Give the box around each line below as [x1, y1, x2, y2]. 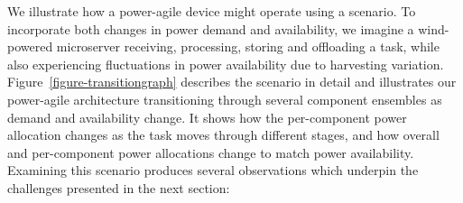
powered [7, 37, 53, 56]
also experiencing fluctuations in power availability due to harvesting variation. [7, 54, 444, 73]
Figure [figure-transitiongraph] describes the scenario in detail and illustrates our [7, 72, 457, 91]
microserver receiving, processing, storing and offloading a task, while [56, 37, 440, 56]
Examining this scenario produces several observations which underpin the [7, 161, 419, 180]
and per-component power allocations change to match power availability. [7, 143, 414, 161]
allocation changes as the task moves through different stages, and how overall [7, 125, 440, 144]
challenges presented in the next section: [7, 178, 230, 197]
